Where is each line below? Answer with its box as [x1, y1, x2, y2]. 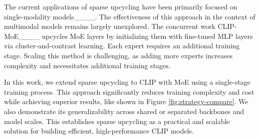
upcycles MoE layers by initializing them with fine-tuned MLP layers [42, 30, 253, 41]
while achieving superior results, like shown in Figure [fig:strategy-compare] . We [4, 96, 249, 107]
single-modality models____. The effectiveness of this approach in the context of [4, 11, 256, 21]
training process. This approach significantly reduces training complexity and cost [4, 86, 255, 97]
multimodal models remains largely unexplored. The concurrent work [4, 21, 216, 31]
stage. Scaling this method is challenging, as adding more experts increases [4, 50, 233, 60]
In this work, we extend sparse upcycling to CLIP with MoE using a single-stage [4, 77, 251, 87]
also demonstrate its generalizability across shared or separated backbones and [4, 106, 245, 116]
